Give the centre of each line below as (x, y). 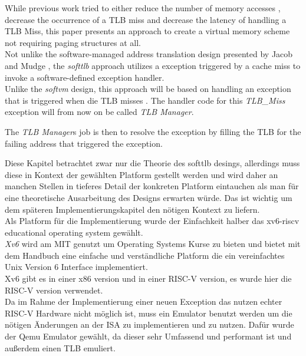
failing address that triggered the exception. (84, 143)
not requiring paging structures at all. (73, 42)
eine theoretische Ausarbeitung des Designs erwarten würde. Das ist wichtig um (149, 197)
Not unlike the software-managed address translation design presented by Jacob (149, 54)
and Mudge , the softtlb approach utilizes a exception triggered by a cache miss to (153, 65)
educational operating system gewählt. (74, 232)
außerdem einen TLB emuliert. (60, 347)
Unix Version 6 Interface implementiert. (76, 267)
